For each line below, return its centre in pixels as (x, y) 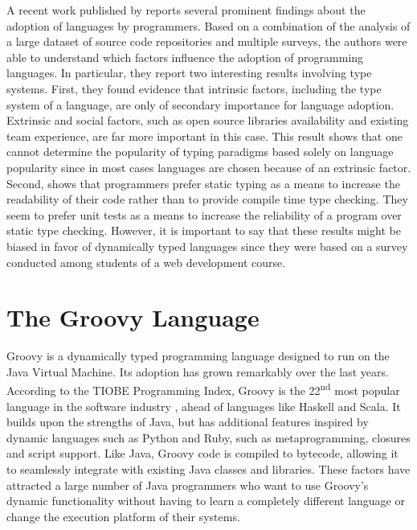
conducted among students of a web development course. (146, 262)
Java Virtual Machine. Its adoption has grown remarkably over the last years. (198, 371)
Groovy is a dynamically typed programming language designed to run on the (198, 356)
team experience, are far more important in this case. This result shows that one (204, 136)
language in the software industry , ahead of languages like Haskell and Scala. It (204, 406)
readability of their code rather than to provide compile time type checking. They (207, 199)
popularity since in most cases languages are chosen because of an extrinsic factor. (209, 167)
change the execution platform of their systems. (123, 516)
